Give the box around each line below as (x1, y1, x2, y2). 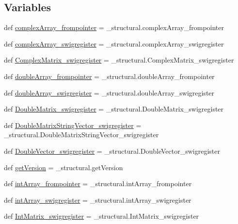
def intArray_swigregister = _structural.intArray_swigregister (4, 194, 191, 205)
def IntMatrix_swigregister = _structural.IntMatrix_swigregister (4, 211, 199, 221)
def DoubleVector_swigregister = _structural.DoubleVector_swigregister (4, 145, 221, 156)
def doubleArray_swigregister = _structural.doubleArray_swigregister (4, 87, 215, 97)
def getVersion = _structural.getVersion (4, 162, 123, 172)
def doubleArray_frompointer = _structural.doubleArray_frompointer (4, 71, 215, 81)
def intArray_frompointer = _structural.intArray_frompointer (4, 178, 192, 189)
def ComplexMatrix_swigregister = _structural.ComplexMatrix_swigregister (4, 55, 234, 65)
